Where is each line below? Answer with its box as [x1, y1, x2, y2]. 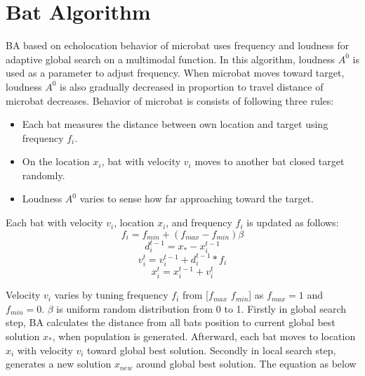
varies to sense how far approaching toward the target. [79, 191, 314, 206]
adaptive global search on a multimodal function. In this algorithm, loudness [6, 51, 336, 66]
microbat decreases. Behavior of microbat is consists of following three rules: [6, 93, 334, 108]
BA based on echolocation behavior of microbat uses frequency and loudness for [6, 38, 350, 53]
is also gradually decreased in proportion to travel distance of [60, 79, 324, 93]
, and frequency [166, 215, 232, 230]
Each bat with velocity [6, 215, 103, 230]
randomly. [22, 167, 65, 182]
